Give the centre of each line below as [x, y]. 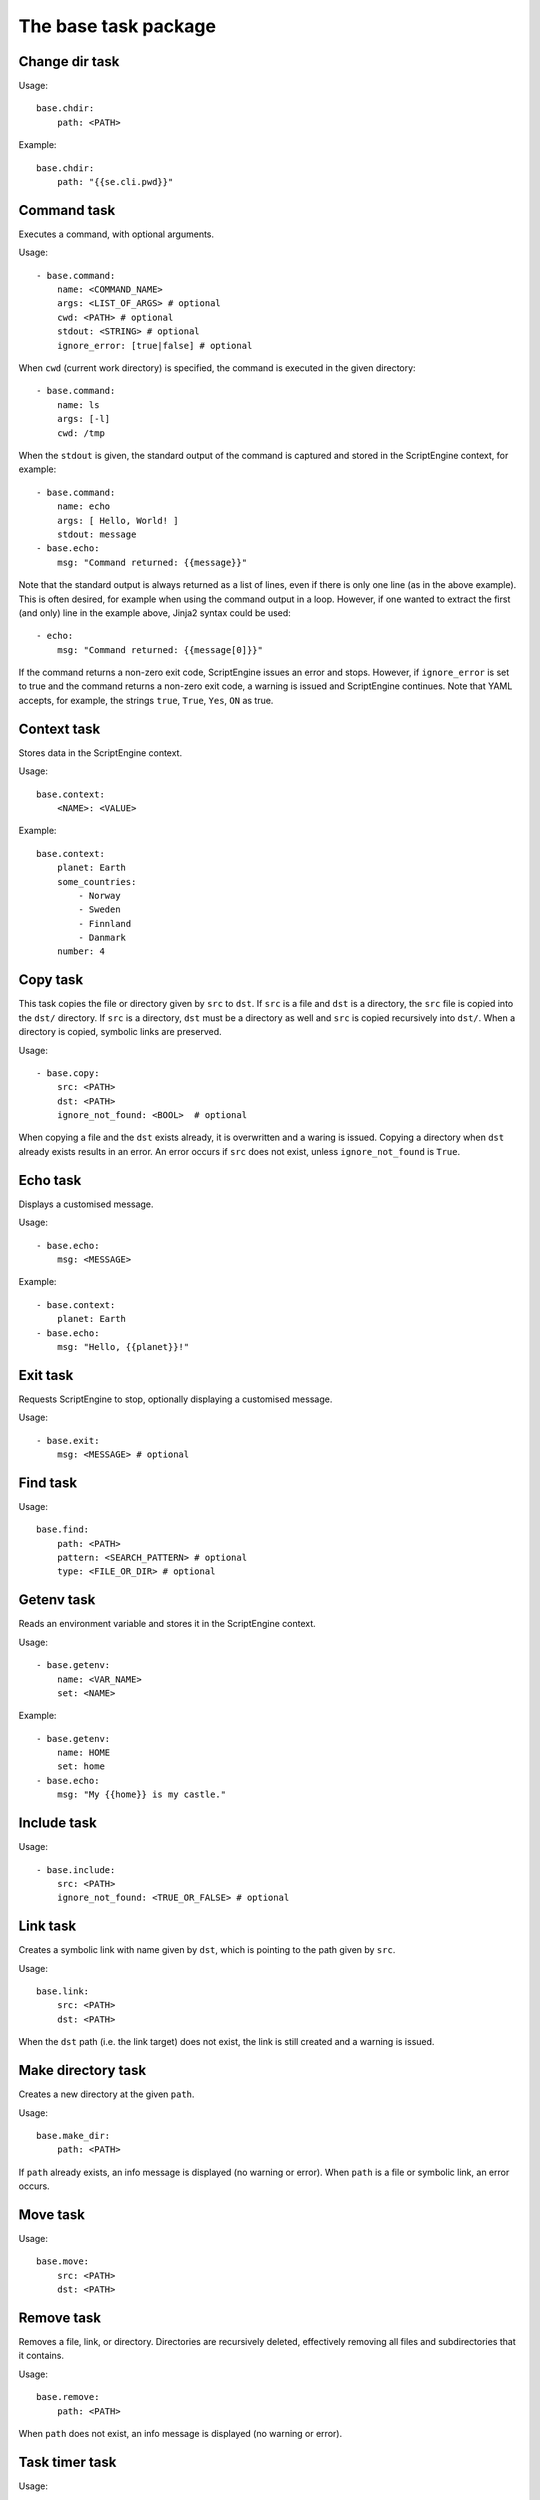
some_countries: [96, 881]
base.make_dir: [73, 2135]
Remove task [60, 2317]
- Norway [99, 895]
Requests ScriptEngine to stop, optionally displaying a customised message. [175, 1399]
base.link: [63, 1991]
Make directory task [82, 2070]
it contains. [41, 2356]
